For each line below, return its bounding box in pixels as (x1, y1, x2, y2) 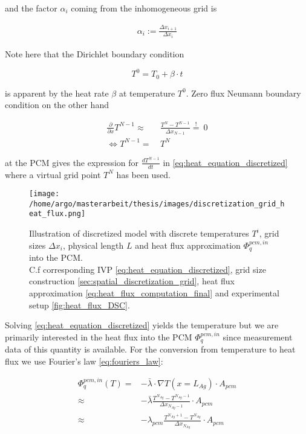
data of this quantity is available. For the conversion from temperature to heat (5, 343, 296, 356)
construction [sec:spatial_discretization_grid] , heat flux (29, 275, 235, 287)
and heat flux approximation (135, 238, 241, 251)
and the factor (5, 2, 57, 14)
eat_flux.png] (29, 209, 86, 219)
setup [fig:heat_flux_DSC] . (29, 298, 130, 311)
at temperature (119, 86, 175, 99)
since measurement (223, 330, 293, 343)
